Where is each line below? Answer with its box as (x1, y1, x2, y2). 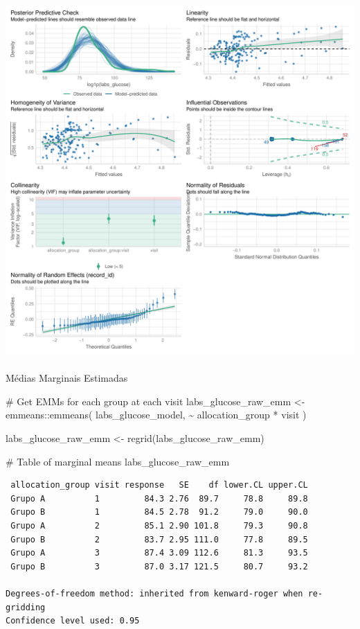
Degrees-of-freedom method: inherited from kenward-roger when (6, 588, 303, 599)
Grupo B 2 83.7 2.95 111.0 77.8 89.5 (10, 534, 308, 544)
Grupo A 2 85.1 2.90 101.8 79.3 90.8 (10, 520, 308, 531)
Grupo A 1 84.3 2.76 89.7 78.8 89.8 (10, 493, 308, 504)
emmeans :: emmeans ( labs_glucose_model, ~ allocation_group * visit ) (6, 407, 307, 422)
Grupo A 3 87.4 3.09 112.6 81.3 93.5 (10, 548, 308, 558)
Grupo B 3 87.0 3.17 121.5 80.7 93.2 (10, 561, 308, 572)
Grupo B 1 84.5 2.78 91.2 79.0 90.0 (10, 507, 308, 517)
